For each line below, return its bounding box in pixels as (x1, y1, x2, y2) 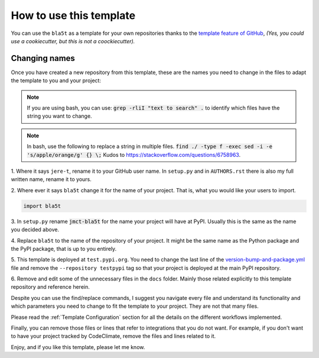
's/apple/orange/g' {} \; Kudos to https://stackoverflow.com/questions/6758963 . (27, 151, 241, 158)
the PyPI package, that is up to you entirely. (11, 245, 117, 252)
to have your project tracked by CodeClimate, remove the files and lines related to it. (11, 333, 216, 340)
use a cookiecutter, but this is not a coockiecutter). (11, 37, 135, 44)
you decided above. (11, 226, 59, 233)
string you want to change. (27, 112, 92, 120)
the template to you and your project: (11, 77, 102, 84)
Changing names (11, 53, 75, 63)
